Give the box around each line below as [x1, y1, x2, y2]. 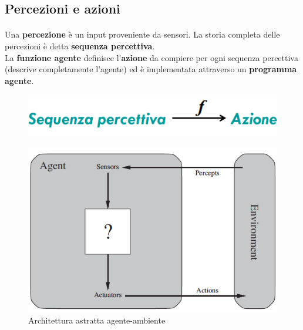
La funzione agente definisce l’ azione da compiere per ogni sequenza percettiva [5, 51, 298, 63]
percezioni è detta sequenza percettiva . [5, 39, 155, 52]
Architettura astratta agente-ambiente [28, 314, 166, 326]
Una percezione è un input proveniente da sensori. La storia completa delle [5, 28, 280, 41]
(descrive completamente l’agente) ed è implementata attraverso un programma [5, 63, 297, 75]
